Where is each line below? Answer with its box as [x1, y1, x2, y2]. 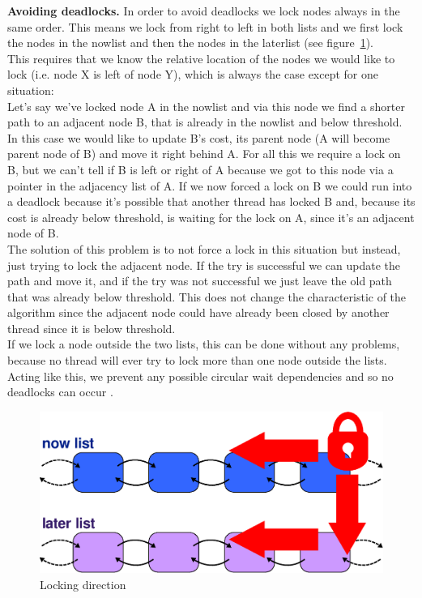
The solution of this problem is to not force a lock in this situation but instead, [7, 240, 401, 257]
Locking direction [40, 575, 126, 592]
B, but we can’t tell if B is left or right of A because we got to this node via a [7, 160, 394, 177]
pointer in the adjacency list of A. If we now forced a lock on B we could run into [7, 177, 412, 194]
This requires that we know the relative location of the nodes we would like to [7, 49, 395, 66]
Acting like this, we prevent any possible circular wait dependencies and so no [7, 367, 394, 384]
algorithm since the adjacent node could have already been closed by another [7, 304, 390, 321]
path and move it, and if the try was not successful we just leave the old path [7, 272, 392, 289]
